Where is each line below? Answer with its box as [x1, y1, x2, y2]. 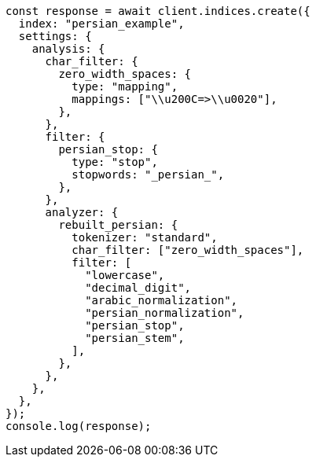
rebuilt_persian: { [58, 219, 178, 231]
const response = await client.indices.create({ [6, 5, 310, 17]
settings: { [18, 30, 92, 42]
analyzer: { [45, 206, 119, 219]
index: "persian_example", [18, 17, 185, 30]
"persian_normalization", [85, 307, 244, 319]
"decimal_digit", [85, 281, 192, 294]
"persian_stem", [85, 332, 185, 344]
